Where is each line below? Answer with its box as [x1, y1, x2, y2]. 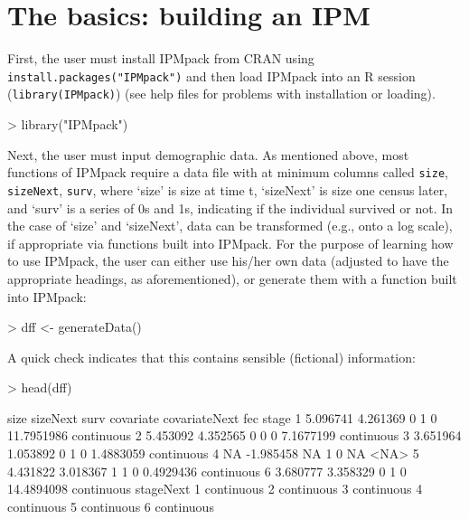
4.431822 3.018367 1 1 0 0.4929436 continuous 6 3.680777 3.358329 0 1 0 [7, 461, 407, 480]
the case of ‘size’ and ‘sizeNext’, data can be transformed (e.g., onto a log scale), [7, 216, 453, 235]
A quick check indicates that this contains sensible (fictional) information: [7, 347, 416, 366]
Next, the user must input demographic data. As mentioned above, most [7, 145, 409, 164]
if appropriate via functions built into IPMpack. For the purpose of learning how [7, 233, 454, 252]
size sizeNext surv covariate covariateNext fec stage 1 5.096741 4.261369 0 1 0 [7, 408, 437, 427]
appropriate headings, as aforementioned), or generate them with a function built [7, 269, 457, 288]
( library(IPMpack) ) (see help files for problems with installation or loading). [7, 84, 436, 103]
